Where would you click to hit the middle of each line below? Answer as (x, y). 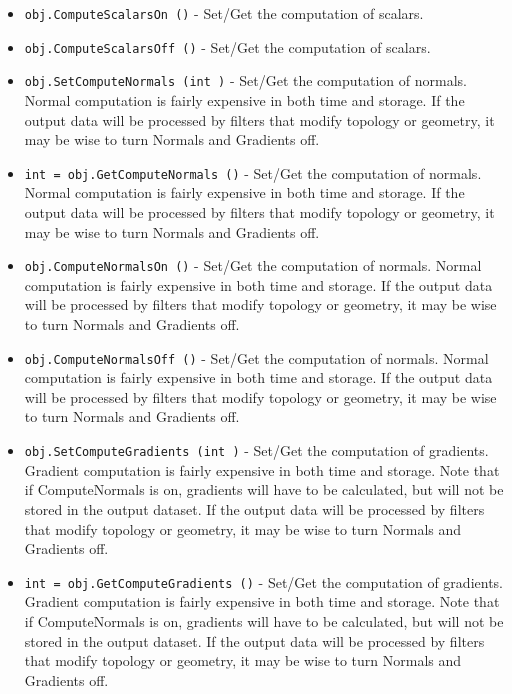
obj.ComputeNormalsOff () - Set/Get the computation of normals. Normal (256, 357)
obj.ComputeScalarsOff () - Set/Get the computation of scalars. (227, 46)
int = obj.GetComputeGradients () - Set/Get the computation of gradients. (263, 581)
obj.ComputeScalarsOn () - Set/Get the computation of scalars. (224, 13)
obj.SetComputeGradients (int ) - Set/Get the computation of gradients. (256, 450)
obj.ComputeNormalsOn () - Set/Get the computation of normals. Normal (253, 265)
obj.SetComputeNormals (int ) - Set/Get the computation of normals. (245, 80)
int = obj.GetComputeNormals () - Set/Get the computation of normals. (253, 172)
